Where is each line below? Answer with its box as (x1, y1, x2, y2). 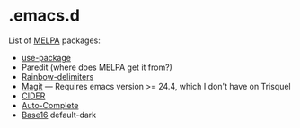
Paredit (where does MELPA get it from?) (21, 62, 172, 73)
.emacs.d (8, 5, 80, 26)
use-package (21, 52, 71, 63)
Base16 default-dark (21, 109, 97, 120)
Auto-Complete (21, 99, 79, 110)
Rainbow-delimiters (21, 71, 94, 81)
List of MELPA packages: (8, 35, 101, 46)
